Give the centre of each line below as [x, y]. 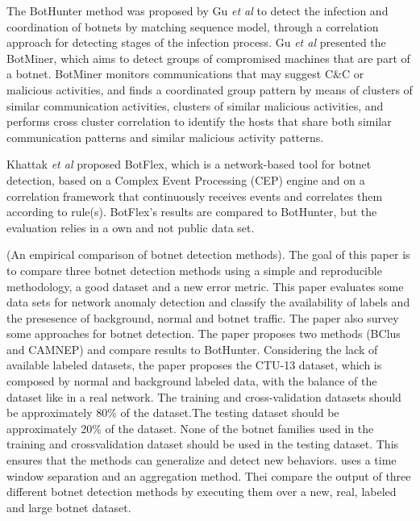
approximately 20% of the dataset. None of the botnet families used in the [190, 428]
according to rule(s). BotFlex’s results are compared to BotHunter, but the [192, 212]
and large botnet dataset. [69, 507]
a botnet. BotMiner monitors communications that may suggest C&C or [185, 74]
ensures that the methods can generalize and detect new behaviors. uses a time [202, 460]
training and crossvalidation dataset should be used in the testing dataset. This [203, 444]
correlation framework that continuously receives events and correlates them [195, 196]
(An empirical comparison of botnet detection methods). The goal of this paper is [208, 254]
